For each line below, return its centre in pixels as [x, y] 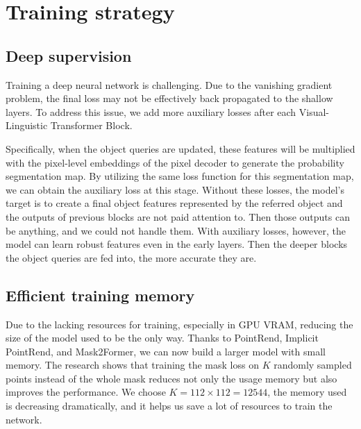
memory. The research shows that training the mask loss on [132, 365]
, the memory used [307, 392]
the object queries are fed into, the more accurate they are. [131, 257]
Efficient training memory [100, 295]
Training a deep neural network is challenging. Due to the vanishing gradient [169, 84]
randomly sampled [313, 365]
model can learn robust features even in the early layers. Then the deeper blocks [177, 244]
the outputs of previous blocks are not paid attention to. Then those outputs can [178, 216]
